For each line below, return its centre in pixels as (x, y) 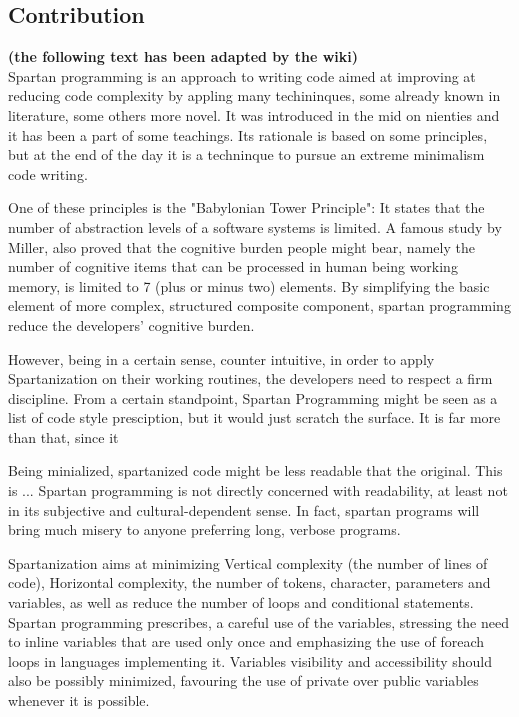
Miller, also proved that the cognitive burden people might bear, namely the (241, 246)
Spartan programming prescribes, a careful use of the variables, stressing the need (258, 621)
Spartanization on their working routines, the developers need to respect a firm (250, 378)
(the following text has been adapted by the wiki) (183, 56)
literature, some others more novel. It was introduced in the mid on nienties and (254, 114)
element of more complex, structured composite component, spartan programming (259, 305)
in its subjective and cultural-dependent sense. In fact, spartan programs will (244, 509)
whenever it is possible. (79, 700)
